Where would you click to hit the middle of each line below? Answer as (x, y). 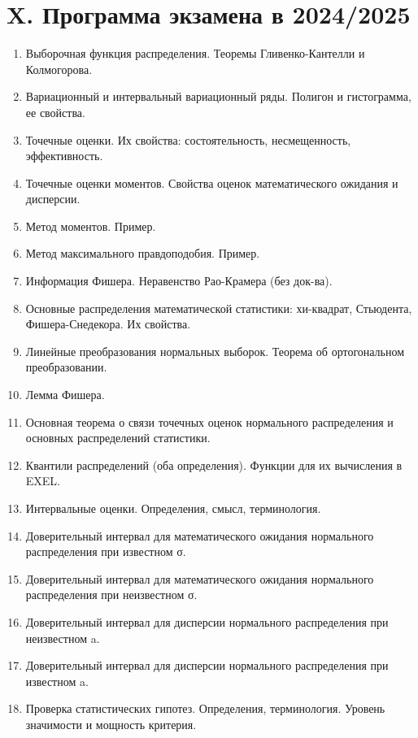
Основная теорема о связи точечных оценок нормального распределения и (209, 421)
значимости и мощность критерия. (111, 724)
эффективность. (64, 156)
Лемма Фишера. (65, 395)
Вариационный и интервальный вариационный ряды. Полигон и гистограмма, (218, 96)
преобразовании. (66, 367)
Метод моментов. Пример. (91, 226)
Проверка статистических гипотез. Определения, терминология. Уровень (205, 708)
